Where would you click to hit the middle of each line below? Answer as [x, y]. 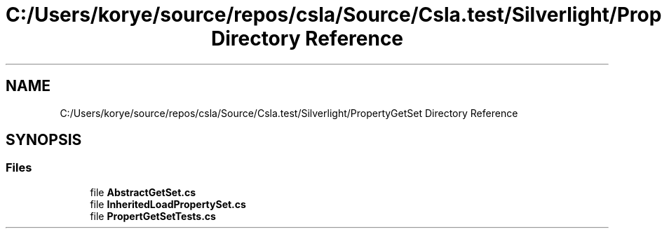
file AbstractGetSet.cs [143, 192]
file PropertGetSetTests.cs [153, 216]
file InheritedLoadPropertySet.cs [168, 204]
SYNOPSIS [44, 140]
